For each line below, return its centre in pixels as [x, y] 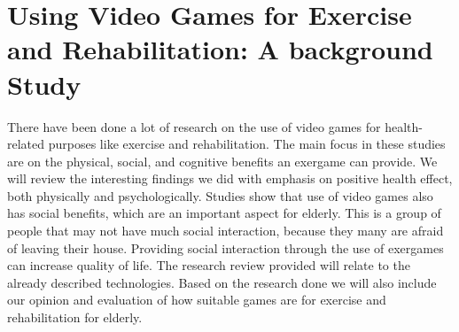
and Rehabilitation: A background [220, 49]
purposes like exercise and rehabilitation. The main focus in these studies [247, 144]
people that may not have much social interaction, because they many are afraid [226, 231]
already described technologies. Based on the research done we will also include [222, 282]
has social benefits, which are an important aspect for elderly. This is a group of [224, 213]
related [26, 144]
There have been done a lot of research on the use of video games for [194, 126]
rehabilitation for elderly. [75, 317]
